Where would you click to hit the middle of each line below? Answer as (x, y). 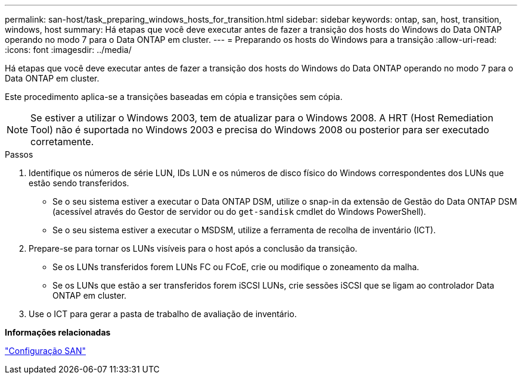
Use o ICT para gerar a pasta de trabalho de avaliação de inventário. (163, 314)
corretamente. (62, 142)
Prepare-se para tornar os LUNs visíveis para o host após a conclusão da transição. (193, 248)
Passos (19, 154)
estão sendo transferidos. (79, 183)
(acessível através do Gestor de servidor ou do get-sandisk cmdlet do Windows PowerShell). (239, 212)
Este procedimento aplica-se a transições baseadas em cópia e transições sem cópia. (174, 97)
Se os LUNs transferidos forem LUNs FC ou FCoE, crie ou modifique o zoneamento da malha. (236, 267)
